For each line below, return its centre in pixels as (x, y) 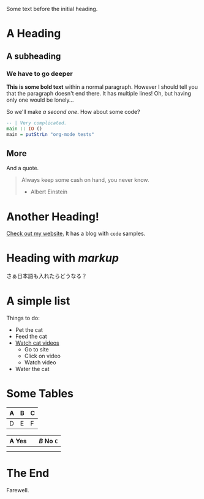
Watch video (40, 362)
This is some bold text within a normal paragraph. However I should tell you (102, 87)
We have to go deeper (40, 73)
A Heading (34, 34)
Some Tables (40, 394)
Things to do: (23, 318)
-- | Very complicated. (37, 123)
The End (28, 473)
